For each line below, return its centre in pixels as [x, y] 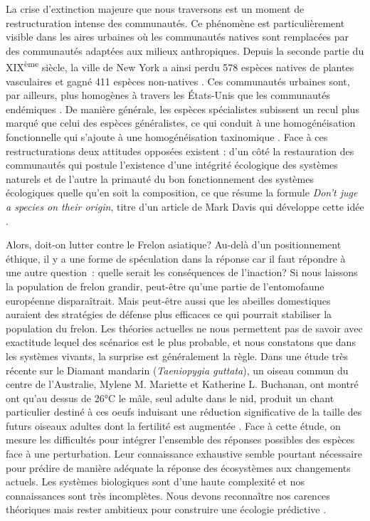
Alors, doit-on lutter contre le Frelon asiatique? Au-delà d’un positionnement [174, 244]
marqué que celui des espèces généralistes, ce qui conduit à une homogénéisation [181, 123]
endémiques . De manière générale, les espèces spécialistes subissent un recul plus [183, 109]
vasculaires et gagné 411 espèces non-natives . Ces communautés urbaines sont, [178, 81]
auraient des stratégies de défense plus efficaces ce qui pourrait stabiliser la [169, 314]
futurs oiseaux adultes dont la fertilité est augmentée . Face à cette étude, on [173, 425]
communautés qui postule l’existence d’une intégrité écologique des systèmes [172, 165]
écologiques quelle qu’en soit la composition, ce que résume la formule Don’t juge [182, 193]
